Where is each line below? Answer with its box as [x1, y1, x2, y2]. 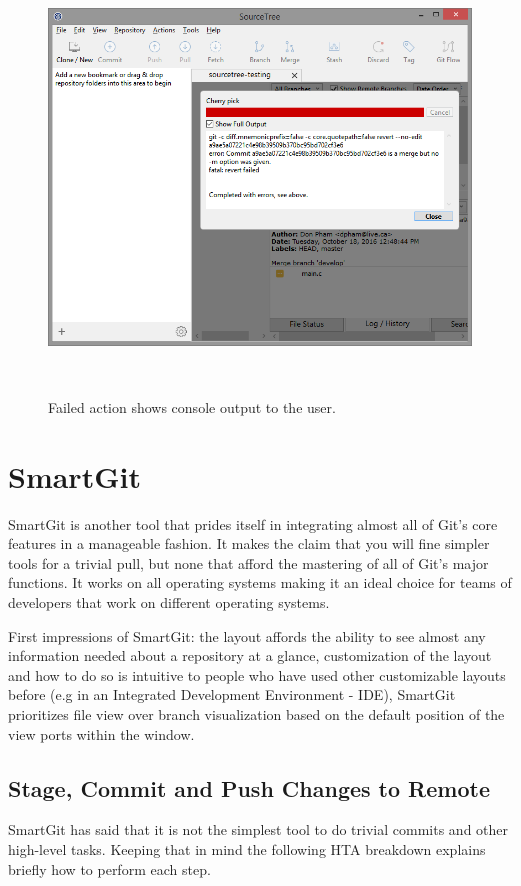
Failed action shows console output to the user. [48, 396, 336, 417]
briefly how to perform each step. [8, 858, 211, 879]
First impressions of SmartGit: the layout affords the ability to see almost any [8, 625, 486, 646]
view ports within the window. [8, 723, 195, 744]
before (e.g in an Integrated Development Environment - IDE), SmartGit [8, 684, 456, 705]
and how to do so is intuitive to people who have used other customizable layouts [8, 664, 506, 685]
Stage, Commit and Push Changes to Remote [8, 772, 490, 803]
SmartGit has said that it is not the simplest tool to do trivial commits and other [8, 819, 509, 840]
